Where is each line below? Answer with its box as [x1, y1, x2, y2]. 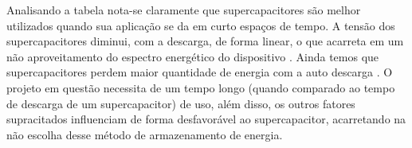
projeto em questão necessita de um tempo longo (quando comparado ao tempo [6, 79, 395, 95]
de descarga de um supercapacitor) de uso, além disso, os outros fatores [6, 95, 355, 111]
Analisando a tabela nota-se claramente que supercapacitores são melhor [6, 2, 361, 18]
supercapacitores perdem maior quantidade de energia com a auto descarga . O [6, 64, 393, 80]
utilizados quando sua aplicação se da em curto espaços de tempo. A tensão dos [6, 17, 395, 33]
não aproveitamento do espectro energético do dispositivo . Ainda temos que [6, 48, 379, 64]
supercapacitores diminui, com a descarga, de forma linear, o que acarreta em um [6, 33, 404, 49]
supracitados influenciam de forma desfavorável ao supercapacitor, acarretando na [6, 111, 406, 127]
